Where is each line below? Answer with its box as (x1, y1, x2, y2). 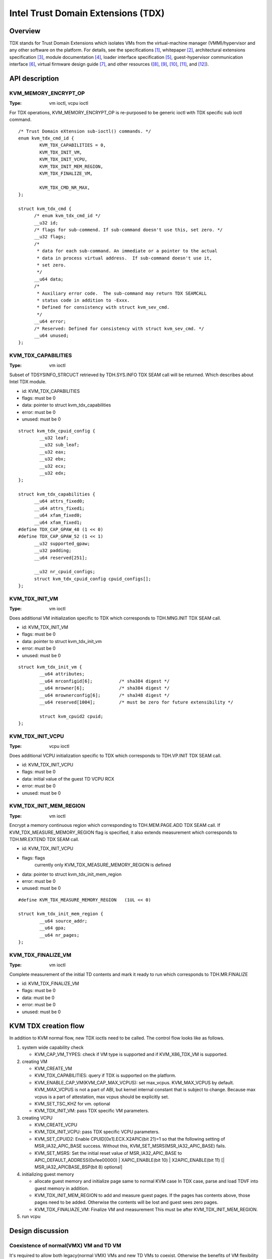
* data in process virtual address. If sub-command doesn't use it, (37, 255, 213, 261)
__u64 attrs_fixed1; (34, 505, 85, 511)
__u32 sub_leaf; (39, 442, 80, 448)
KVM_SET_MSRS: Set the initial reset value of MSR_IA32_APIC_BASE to (34, 1150, 182, 1156)
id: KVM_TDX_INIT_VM (22, 624, 69, 631)
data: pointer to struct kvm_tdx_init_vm (22, 638, 102, 644)
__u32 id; (34, 220, 58, 226)
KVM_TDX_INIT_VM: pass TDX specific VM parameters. (34, 1108, 150, 1114)
